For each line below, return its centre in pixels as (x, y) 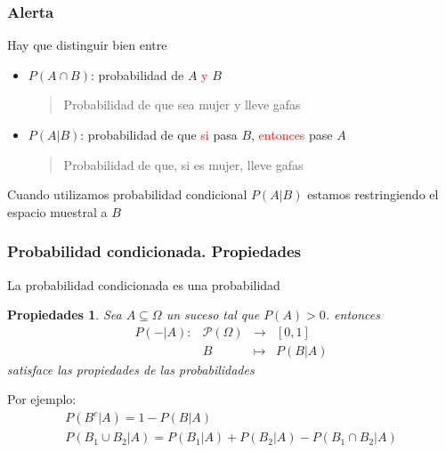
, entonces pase (292, 134)
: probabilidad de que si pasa (159, 134)
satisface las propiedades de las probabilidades (131, 369)
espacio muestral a (57, 211)
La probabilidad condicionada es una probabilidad (144, 284)
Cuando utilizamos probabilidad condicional (127, 194)
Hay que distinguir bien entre (87, 45)
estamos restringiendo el (373, 194)
